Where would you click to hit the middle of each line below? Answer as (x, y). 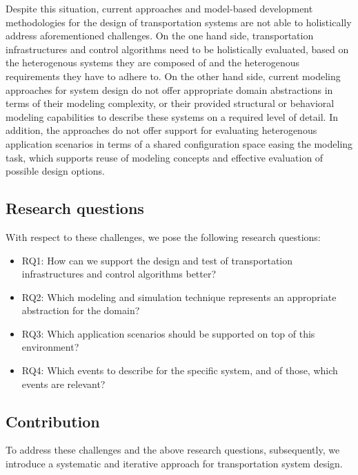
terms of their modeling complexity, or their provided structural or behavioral (170, 103)
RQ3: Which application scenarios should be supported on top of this (168, 333)
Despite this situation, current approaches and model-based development (159, 8)
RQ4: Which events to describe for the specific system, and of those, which (180, 370)
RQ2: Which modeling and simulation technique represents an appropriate (179, 297)
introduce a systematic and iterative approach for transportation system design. (174, 464)
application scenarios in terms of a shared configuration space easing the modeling (179, 143)
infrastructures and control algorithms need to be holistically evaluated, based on (177, 49)
